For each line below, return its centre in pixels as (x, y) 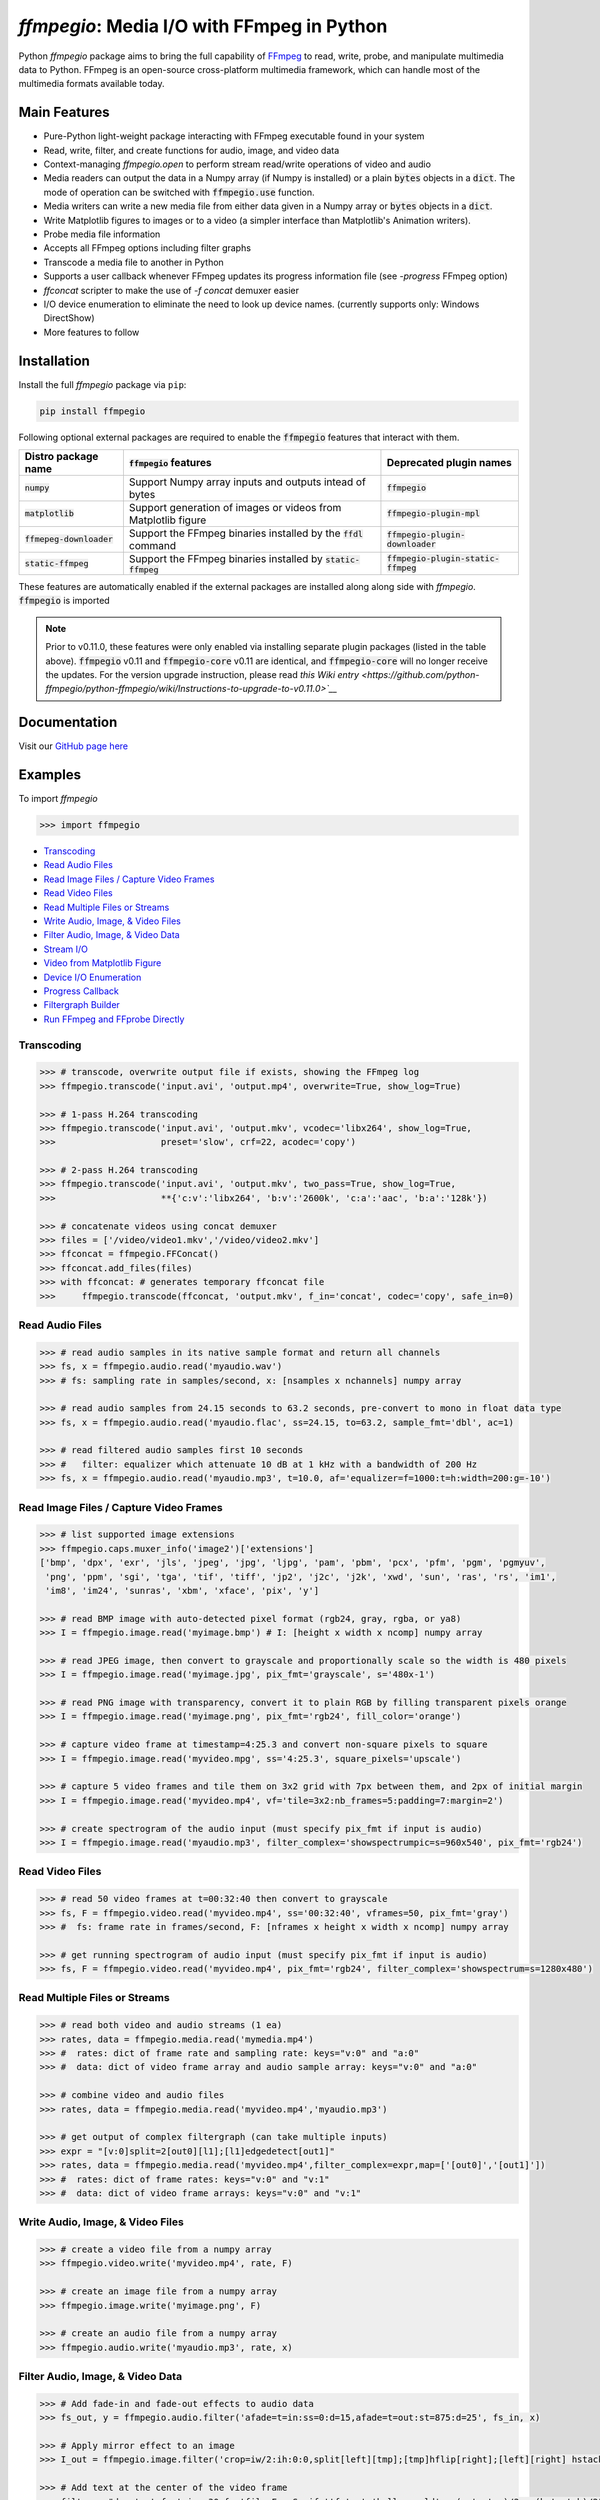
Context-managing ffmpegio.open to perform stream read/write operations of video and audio (237, 164)
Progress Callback (81, 991)
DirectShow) (69, 318)
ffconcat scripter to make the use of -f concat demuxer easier (171, 290)
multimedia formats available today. (91, 84)
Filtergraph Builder (81, 1005)
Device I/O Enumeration (92, 977)
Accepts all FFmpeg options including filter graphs (147, 248)
